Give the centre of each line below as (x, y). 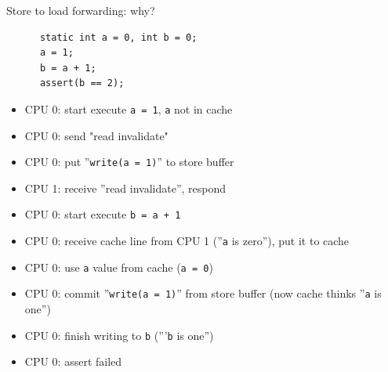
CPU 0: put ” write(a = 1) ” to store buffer (129, 162)
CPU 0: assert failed (73, 361)
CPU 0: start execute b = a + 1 (103, 214)
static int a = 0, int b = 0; (118, 37)
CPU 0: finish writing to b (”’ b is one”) (119, 335)
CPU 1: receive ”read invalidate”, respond (125, 188)
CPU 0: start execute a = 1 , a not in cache (129, 108)
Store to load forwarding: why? (81, 10)
